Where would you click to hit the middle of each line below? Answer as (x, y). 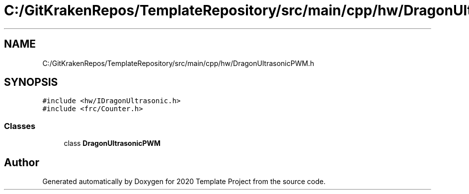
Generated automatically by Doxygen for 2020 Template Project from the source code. (184, 182)
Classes (20, 126)
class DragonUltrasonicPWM (112, 143)
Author (22, 162)
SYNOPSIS (31, 82)
